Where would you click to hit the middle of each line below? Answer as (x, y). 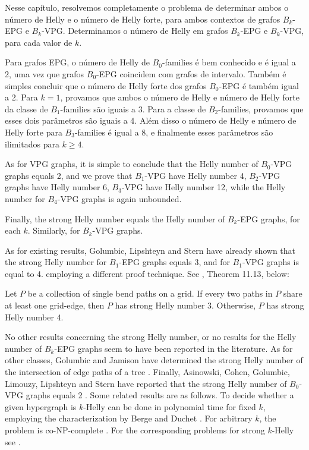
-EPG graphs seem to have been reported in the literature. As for (174, 348)
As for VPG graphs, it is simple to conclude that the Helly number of (132, 164)
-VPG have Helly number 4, (196, 175)
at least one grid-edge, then (55, 305)
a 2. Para (21, 97)
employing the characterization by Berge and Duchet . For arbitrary (129, 418)
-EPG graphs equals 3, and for (174, 262)
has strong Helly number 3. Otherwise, (185, 305)
